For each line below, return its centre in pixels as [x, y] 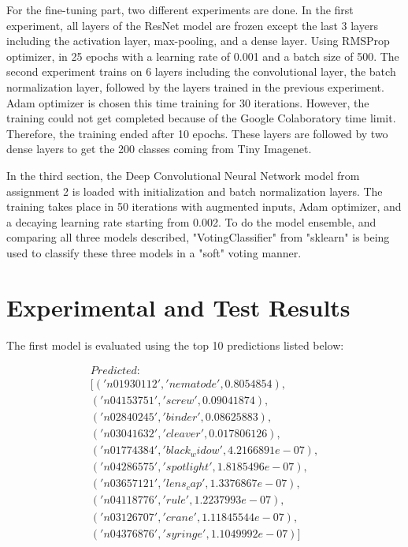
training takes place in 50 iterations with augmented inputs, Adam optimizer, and [204, 206]
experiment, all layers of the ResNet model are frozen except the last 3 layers [192, 25]
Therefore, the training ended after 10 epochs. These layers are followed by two [197, 133]
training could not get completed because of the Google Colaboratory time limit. [201, 118]
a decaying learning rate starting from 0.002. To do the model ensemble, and [191, 221]
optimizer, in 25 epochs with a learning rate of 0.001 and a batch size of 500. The [203, 56]
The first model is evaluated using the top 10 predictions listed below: [175, 345]
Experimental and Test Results [178, 307]
